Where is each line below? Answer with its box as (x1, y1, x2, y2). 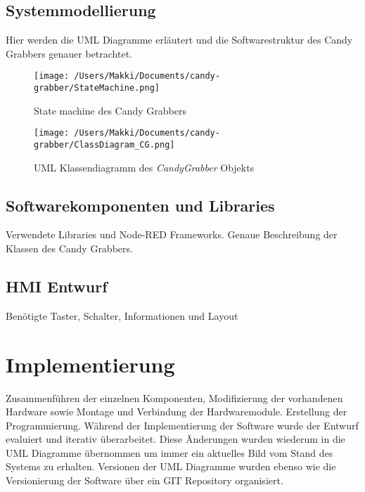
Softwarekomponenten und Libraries (6, 194, 275, 216)
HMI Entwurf (6, 275, 108, 297)
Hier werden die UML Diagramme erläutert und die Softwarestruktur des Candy (6, 32, 353, 47)
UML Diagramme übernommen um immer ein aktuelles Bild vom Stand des (6, 445, 333, 460)
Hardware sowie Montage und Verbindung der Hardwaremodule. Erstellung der (6, 404, 347, 419)
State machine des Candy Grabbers (34, 103, 186, 117)
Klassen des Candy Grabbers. (6, 241, 133, 255)
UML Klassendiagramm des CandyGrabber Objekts (34, 160, 255, 174)
